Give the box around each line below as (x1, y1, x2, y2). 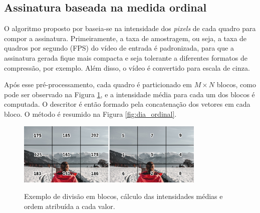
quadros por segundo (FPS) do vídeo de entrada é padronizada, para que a (4, 43, 234, 53)
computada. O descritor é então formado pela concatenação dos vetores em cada (4, 99, 250, 109)
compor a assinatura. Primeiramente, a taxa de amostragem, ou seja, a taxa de (4, 33, 247, 43)
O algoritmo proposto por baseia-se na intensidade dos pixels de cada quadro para (4, 23, 256, 34)
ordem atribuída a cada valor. (24, 201, 115, 211)
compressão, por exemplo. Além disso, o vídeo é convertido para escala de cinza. (4, 62, 250, 73)
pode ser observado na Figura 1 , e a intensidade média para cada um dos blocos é (4, 89, 255, 99)
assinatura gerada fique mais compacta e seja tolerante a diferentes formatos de (4, 52, 247, 63)
